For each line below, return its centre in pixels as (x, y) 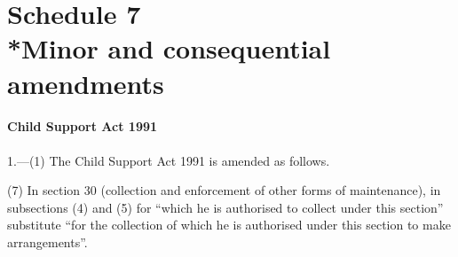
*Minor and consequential (169, 48)
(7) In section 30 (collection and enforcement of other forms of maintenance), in (224, 190)
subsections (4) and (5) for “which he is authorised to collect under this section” (225, 207)
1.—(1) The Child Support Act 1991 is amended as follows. (169, 160)
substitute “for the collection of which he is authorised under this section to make (229, 225)
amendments (86, 83)
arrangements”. (47, 241)
